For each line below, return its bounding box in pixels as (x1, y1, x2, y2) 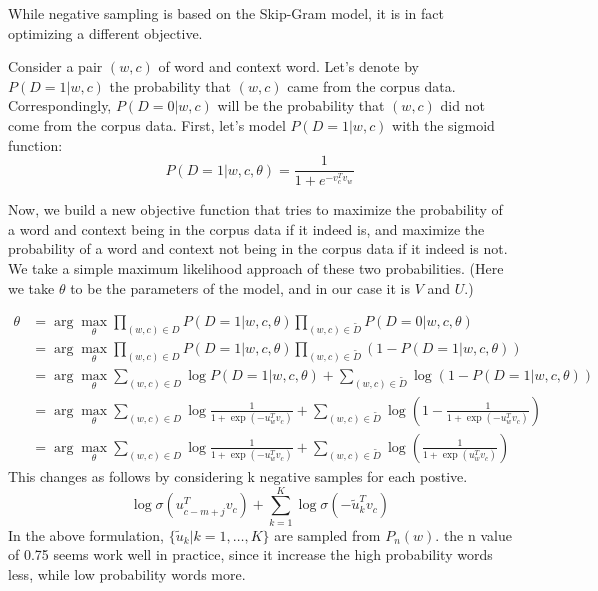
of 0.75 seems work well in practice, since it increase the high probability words (8, 544, 493, 565)
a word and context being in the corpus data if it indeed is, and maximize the (8, 218, 485, 239)
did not (440, 95, 485, 116)
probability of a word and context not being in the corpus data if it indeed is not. (8, 238, 508, 259)
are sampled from (274, 524, 381, 545)
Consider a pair (8, 56, 103, 77)
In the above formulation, (8, 524, 165, 545)
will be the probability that (217, 95, 385, 116)
